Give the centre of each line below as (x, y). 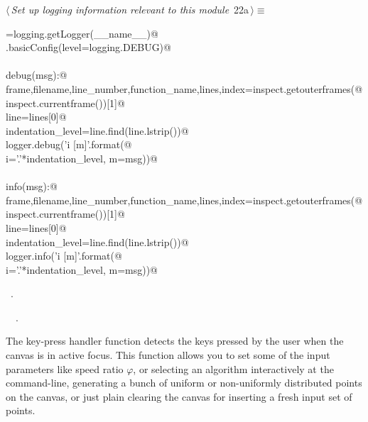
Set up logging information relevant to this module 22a (130, 9)
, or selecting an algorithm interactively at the (233, 368)
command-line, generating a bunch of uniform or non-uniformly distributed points (184, 383)
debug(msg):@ (37, 75)
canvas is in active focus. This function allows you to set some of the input (168, 355)
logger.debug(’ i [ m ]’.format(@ (69, 144)
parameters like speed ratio (65, 368)
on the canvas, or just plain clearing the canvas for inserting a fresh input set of (179, 396)
